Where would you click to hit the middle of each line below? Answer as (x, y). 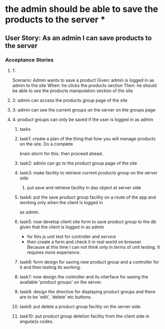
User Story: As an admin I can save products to (78, 38)
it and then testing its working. (50, 267)
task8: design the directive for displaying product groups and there (87, 291)
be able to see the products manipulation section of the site (72, 91)
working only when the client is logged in (61, 202)
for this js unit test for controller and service (71, 236)
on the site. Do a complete (46, 144)
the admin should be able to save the (82, 9)
